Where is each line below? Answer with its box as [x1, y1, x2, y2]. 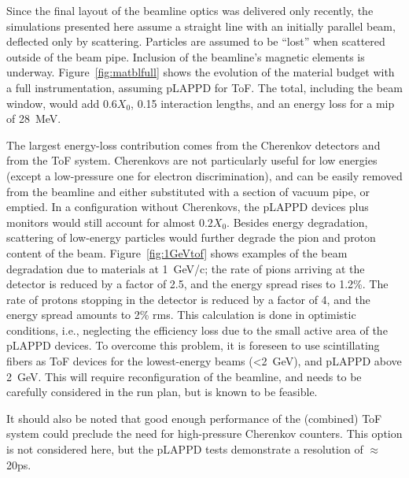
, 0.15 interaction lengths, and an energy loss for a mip [131, 94, 395, 111]
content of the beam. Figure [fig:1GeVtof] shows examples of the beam [6, 244, 348, 261]
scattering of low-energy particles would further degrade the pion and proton [6, 229, 376, 246]
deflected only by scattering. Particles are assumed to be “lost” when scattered [6, 33, 385, 50]
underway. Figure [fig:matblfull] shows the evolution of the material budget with [6, 64, 395, 80]
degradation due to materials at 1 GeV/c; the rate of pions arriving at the [6, 260, 365, 276]
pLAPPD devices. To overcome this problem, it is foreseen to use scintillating [6, 337, 380, 354]
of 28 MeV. [6, 110, 61, 127]
